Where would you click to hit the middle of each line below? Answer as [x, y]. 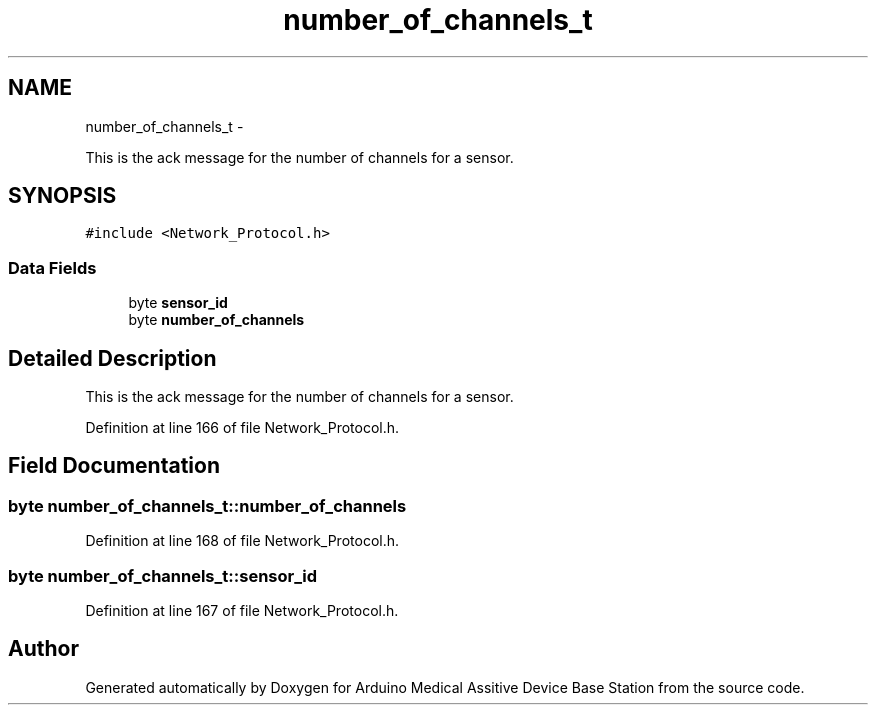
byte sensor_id [178, 303]
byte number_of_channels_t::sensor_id [162, 575]
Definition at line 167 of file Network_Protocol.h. [242, 610]
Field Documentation [114, 466]
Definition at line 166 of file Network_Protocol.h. [242, 428]
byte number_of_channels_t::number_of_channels [207, 505]
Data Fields [52, 267]
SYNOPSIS [62, 196]
